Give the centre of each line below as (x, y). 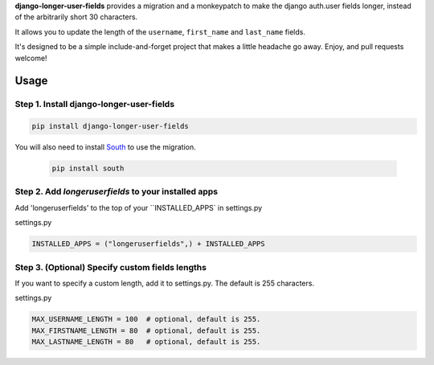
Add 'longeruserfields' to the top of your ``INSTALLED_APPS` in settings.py (139, 207)
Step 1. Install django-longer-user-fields (95, 105)
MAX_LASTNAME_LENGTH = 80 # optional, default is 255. (146, 342)
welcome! (31, 58)
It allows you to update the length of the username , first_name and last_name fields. (160, 31)
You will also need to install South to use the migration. (105, 147)
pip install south (88, 168)
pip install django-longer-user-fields (110, 126)
